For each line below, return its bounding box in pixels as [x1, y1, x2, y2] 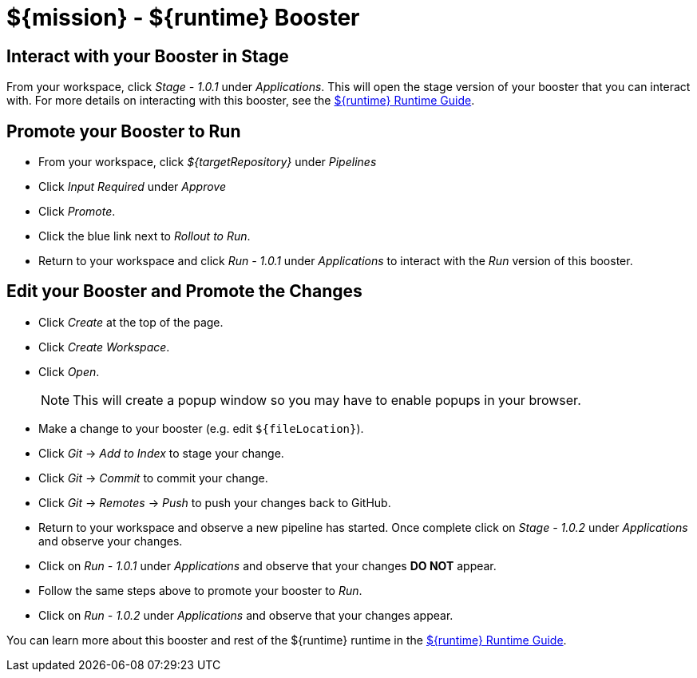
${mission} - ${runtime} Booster [6, 4, 360, 31]
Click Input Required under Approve [38, 180, 226, 194]
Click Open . [38, 364, 100, 379]
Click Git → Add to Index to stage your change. [38, 446, 284, 460]
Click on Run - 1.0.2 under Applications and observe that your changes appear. [38, 608, 453, 622]
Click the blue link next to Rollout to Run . [38, 229, 251, 244]
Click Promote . [38, 204, 116, 219]
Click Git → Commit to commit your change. [38, 470, 268, 485]
